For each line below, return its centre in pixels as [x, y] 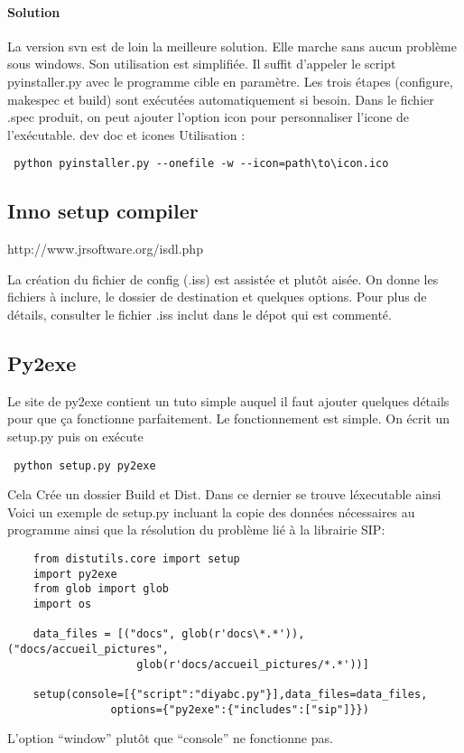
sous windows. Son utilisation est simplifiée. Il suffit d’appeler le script [202, 64]
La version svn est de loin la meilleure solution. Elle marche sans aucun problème [232, 46]
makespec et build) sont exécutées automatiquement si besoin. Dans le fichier [221, 99]
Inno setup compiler [103, 211]
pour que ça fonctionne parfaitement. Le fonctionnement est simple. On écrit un [229, 418]
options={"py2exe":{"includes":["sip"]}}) [240, 709]
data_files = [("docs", [104, 634]
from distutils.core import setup [136, 559]
